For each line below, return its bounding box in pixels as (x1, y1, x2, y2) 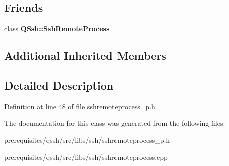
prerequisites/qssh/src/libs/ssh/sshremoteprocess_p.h (4, 134, 170, 145)
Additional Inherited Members (4, 48, 166, 63)
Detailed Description (4, 77, 114, 93)
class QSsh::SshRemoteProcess (4, 23, 110, 34)
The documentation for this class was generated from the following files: (4, 118, 225, 128)
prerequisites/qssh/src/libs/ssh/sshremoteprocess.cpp (4, 151, 168, 162)
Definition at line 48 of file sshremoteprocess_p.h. (4, 101, 157, 111)
